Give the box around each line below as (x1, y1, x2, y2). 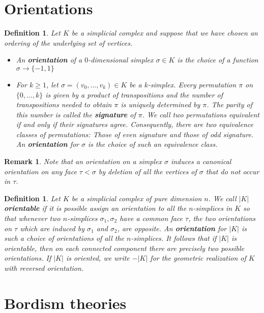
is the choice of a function (177, 54, 258, 65)
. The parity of (207, 99, 252, 110)
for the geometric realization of (150, 253, 246, 263)
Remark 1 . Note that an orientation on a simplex (4, 156, 162, 167)
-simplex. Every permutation (148, 79, 237, 89)
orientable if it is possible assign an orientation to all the (4, 203, 187, 213)
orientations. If (4, 253, 51, 263)
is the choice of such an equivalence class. (88, 139, 218, 149)
